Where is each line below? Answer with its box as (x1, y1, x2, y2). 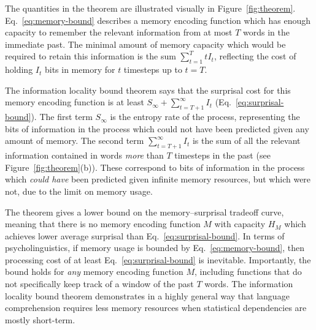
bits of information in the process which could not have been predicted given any (5, 122, 309, 135)
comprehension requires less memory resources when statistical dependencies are (5, 301, 307, 314)
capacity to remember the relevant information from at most (5, 26, 233, 39)
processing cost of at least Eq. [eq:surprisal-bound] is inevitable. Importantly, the (5, 253, 311, 266)
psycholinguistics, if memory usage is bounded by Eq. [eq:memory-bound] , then (5, 241, 305, 254)
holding (5, 63, 33, 76)
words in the (242, 26, 290, 39)
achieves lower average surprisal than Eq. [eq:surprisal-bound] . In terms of (5, 229, 285, 242)
